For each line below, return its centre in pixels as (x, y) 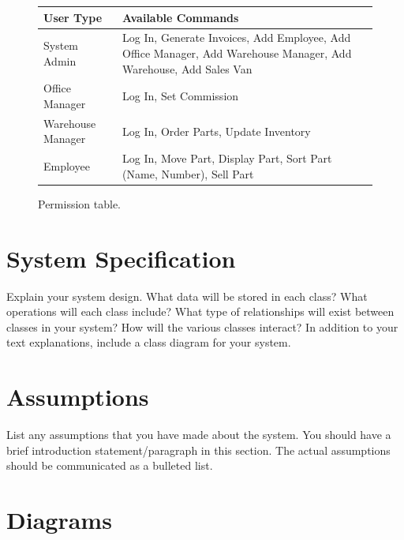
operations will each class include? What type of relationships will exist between (200, 311)
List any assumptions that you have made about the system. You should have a (199, 435)
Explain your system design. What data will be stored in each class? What (187, 296)
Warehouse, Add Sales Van (187, 68)
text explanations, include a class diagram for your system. (149, 342)
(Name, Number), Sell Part (188, 173)
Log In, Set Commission (181, 96)
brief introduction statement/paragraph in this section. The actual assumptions (198, 450)
